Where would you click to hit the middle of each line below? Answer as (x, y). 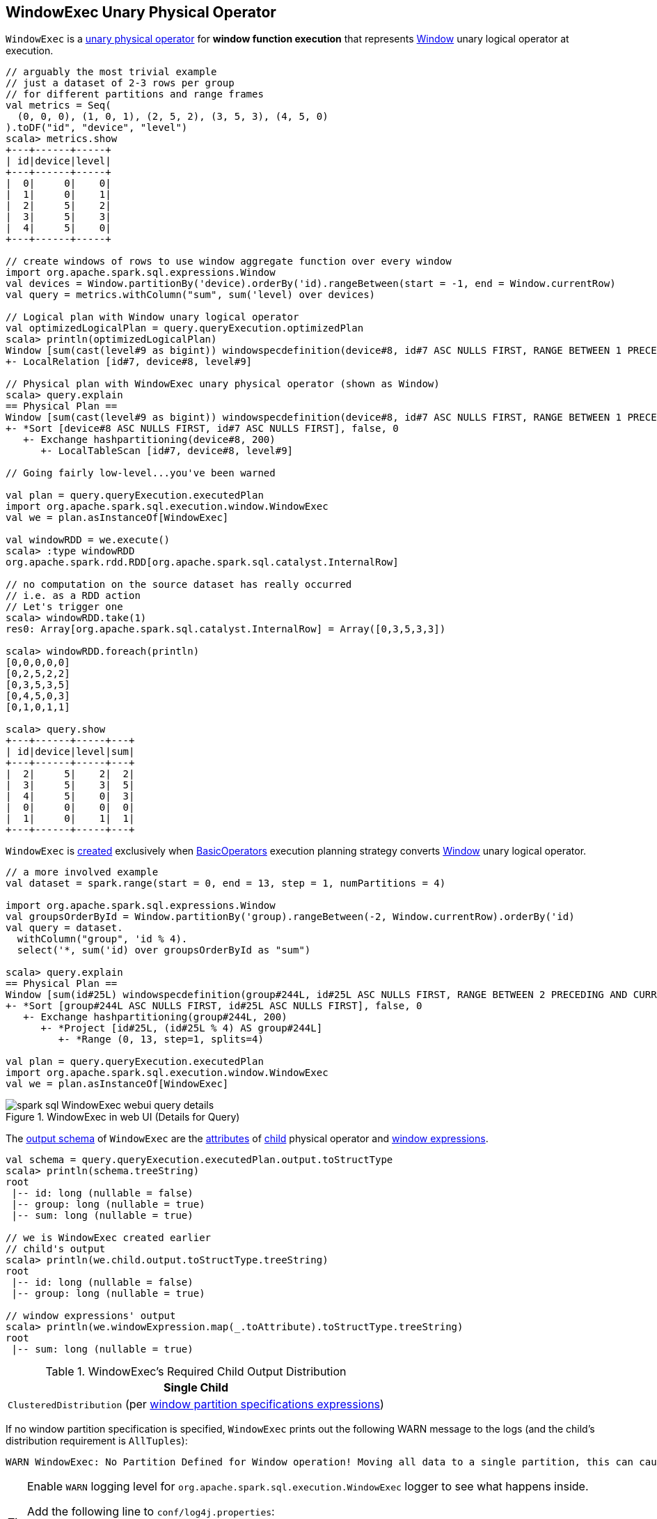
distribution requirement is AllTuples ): (97, 1441)
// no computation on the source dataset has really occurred (179, 585)
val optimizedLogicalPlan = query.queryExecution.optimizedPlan (185, 328)
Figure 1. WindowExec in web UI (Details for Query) (123, 1117)
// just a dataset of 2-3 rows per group (120, 83)
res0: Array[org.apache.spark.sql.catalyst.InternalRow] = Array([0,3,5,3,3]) (226, 629)
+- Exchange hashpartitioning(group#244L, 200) (155, 1017)
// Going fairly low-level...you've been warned (141, 473)
